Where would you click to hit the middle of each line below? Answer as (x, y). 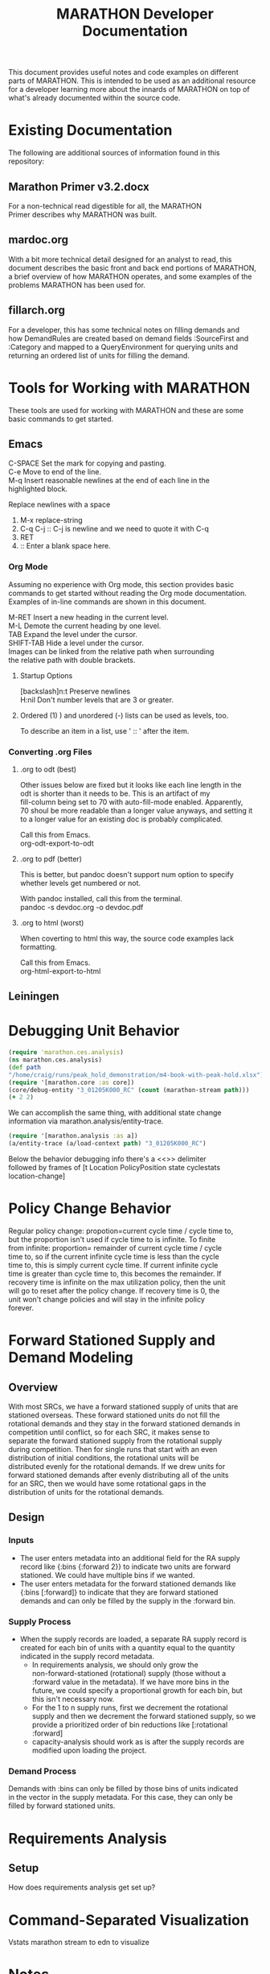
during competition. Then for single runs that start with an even (113, 1450)
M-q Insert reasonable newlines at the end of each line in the (109, 481)
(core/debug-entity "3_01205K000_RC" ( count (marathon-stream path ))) (129, 1090)
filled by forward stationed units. (62, 1806)
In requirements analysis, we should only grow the (115, 1665)
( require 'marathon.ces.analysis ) (66, 1053)
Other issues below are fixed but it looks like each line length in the (131, 784)
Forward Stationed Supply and (112, 1341)
